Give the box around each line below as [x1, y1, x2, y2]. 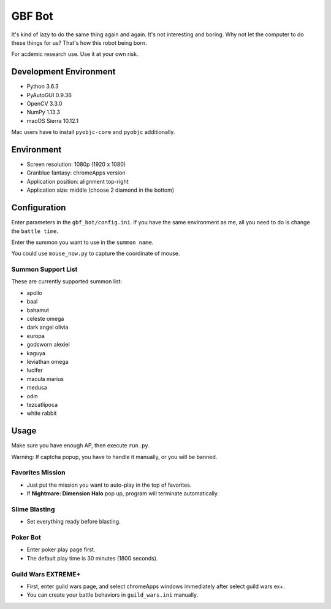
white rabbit [26, 409, 57, 417]
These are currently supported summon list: [11, 278, 123, 285]
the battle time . [11, 227, 58, 235]
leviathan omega [26, 358, 69, 365]
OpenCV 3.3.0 [26, 100, 63, 108]
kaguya [26, 349, 46, 356]
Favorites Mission [11, 468, 66, 477]
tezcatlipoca [26, 401, 58, 408]
